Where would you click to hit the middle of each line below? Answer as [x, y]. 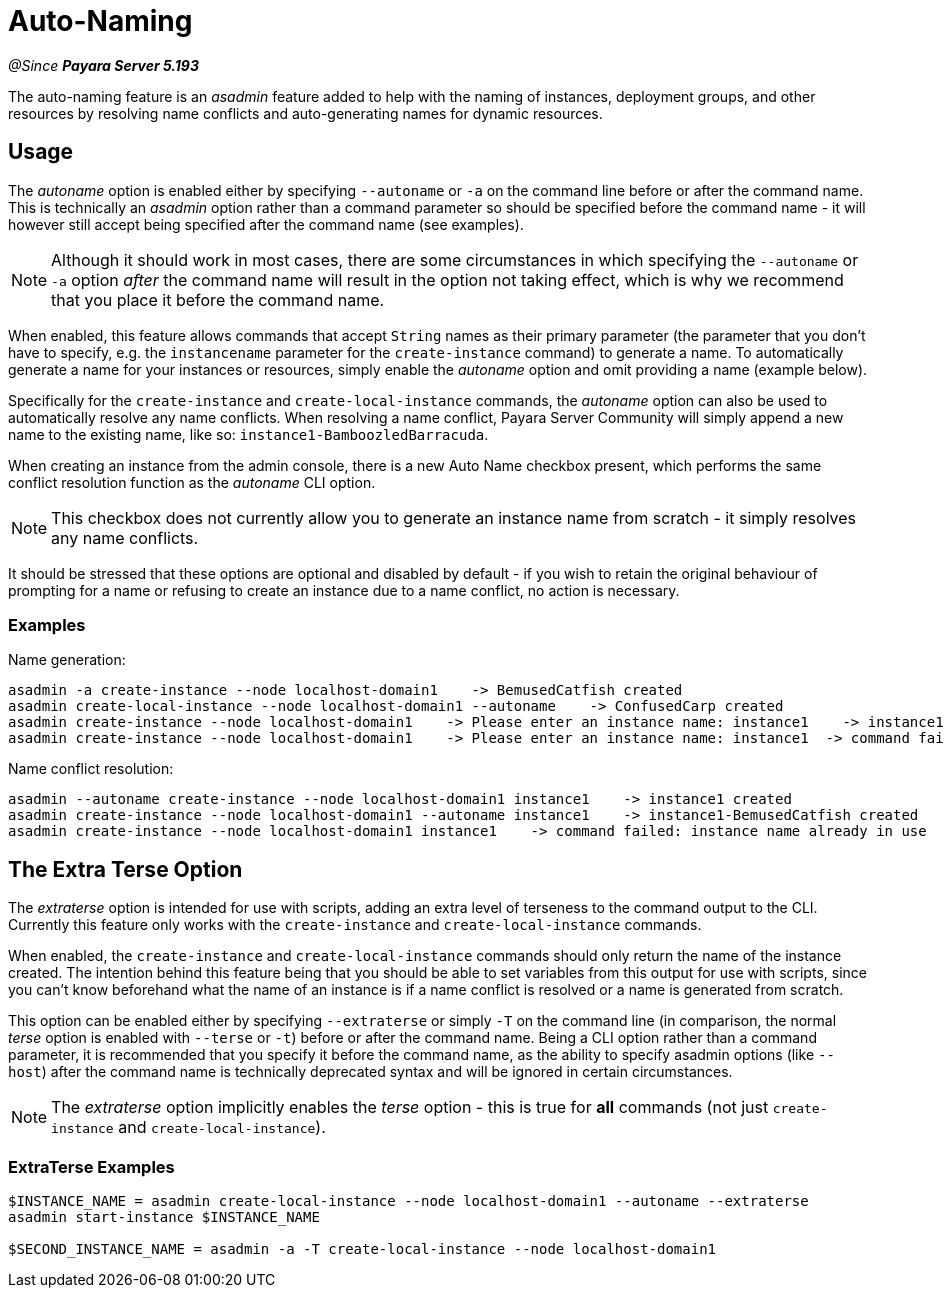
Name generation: [67, 660]
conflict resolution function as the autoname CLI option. [192, 482]
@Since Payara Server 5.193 [103, 65]
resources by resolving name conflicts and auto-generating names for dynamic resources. [305, 113]
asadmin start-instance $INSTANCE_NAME [164, 1216]
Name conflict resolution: [91, 769]
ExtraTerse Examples [91, 1166]
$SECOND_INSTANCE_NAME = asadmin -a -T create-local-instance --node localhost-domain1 [362, 1248]
